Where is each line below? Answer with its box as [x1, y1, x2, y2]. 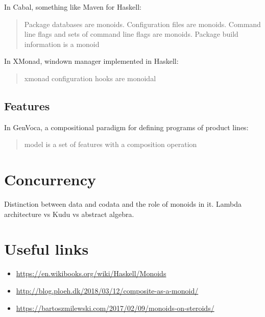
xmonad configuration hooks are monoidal [24, 72, 156, 83]
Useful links [4, 238, 89, 259]
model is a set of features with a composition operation [24, 139, 197, 150]
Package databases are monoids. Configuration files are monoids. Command [24, 18, 261, 29]
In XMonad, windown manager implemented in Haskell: [4, 56, 179, 66]
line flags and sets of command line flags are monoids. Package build [24, 29, 238, 39]
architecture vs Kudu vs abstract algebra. [4, 208, 134, 219]
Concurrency [4, 169, 96, 190]
